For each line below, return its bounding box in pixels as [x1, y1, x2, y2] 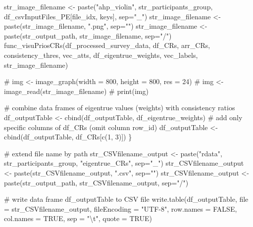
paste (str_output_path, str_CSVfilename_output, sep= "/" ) [4, 177, 189, 187]
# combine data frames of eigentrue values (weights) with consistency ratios [4, 102, 235, 113]
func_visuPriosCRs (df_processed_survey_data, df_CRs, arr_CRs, [4, 40, 210, 50]
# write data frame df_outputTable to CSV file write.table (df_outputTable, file [4, 194, 249, 204]
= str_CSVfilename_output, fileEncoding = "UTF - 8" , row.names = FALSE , [4, 203, 237, 214]
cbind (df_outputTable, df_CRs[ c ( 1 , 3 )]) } [4, 132, 132, 142]
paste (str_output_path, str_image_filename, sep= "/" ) [4, 30, 172, 41]
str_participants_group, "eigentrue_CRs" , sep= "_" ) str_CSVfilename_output [4, 158, 244, 168]
